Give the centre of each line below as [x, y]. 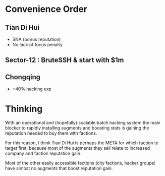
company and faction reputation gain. [43, 153]
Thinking [24, 109]
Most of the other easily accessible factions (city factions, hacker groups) [81, 163]
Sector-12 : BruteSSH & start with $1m [65, 60]
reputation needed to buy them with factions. [51, 133]
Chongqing [23, 77]
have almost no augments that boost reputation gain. [59, 168]
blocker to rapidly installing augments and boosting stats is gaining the [77, 128]
